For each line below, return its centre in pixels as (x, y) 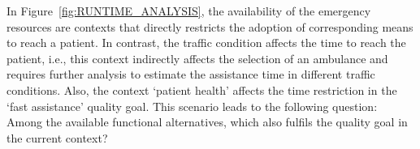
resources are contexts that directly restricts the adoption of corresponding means (210, 26)
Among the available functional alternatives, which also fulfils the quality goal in (207, 122)
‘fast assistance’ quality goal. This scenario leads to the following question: (192, 106)
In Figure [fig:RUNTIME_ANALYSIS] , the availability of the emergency (189, 11)
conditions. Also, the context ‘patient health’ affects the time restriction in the (202, 89)
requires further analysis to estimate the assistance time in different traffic (191, 74)
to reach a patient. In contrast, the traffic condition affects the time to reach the (206, 43)
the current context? (57, 137)
